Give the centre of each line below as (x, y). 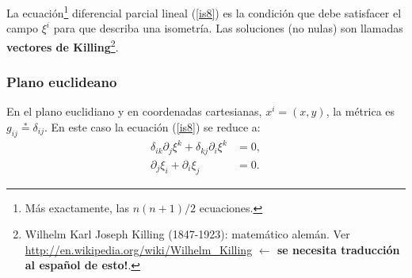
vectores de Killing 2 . (63, 45)
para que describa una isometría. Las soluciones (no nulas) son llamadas (228, 28)
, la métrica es (360, 111)
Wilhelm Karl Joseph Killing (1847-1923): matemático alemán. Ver (187, 234)
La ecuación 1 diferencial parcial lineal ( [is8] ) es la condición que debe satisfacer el (204, 11)
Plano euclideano (62, 82)
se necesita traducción (338, 249)
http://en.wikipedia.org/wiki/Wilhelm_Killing (139, 249)
